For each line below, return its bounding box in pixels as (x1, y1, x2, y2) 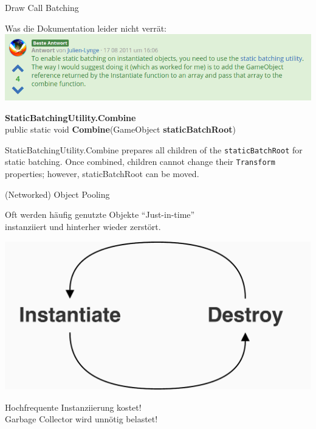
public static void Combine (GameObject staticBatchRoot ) (5, 123, 236, 136)
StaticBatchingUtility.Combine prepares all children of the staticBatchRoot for (5, 143, 303, 156)
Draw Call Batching (5, 1, 79, 13)
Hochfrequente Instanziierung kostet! (5, 400, 142, 413)
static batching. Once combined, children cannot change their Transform (5, 155, 275, 168)
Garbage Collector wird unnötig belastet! (5, 413, 158, 425)
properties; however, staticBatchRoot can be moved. (5, 167, 199, 180)
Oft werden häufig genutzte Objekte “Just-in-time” (5, 208, 195, 221)
